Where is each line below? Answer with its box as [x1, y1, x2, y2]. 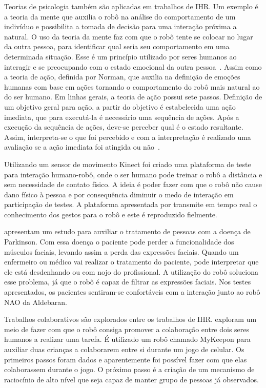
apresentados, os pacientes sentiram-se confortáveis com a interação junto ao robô [4, 287, 260, 297]
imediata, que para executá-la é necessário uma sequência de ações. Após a [4, 111, 239, 122]
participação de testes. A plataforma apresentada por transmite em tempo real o [4, 199, 257, 210]
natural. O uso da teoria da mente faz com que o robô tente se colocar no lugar [4, 31, 253, 42]
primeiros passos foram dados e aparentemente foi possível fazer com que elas [4, 354, 247, 364]
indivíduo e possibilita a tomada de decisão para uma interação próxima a [4, 21, 237, 32]
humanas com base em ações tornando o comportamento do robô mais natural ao [4, 81, 260, 92]
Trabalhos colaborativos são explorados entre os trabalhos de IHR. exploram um [4, 314, 257, 324]
